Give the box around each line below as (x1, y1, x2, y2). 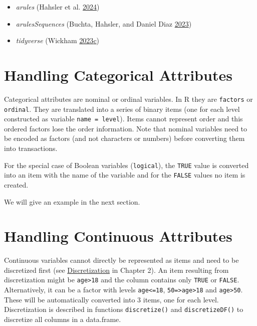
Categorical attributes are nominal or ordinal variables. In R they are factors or (4, 93, 253, 104)
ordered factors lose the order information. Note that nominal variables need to (4, 123, 247, 133)
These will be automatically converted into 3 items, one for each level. (4, 294, 219, 304)
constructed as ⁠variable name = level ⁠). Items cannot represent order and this (4, 113, 243, 124)
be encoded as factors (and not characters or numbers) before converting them (4, 133, 245, 143)
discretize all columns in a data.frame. (4, 314, 121, 324)
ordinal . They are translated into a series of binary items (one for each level (4, 103, 240, 114)
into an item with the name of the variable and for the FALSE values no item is (4, 170, 245, 180)
